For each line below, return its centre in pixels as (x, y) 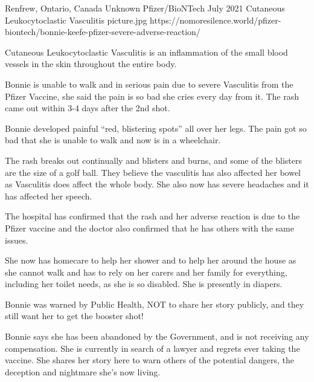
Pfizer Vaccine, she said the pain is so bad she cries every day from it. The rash (152, 96)
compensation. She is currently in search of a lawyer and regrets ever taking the (152, 348)
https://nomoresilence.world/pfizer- (216, 20)
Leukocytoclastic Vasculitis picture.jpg (76, 20)
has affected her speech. (49, 196)
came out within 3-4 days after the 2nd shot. (88, 108)
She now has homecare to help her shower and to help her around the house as (151, 260)
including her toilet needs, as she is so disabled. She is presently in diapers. (144, 284)
